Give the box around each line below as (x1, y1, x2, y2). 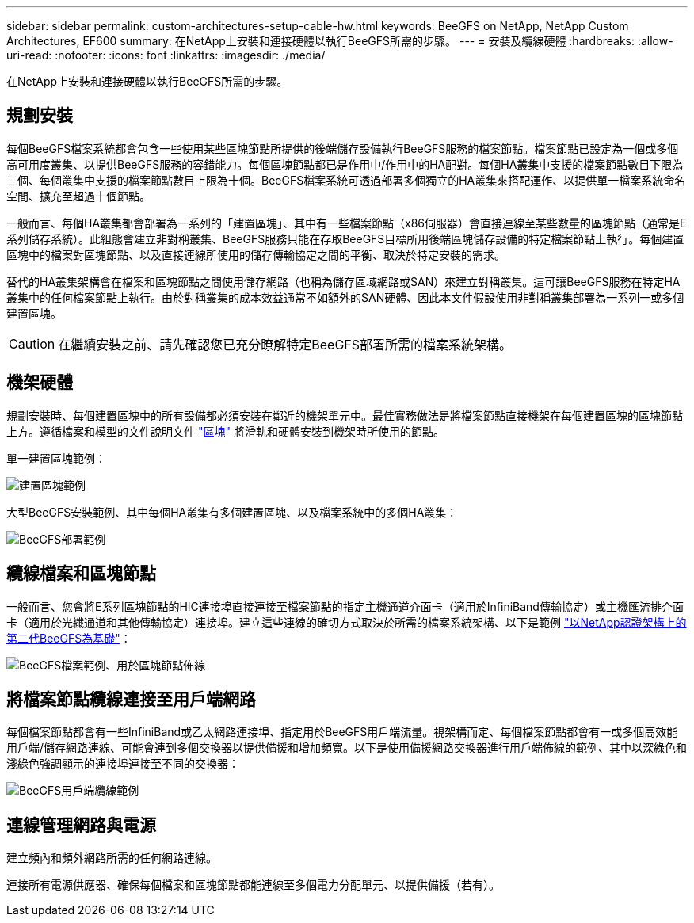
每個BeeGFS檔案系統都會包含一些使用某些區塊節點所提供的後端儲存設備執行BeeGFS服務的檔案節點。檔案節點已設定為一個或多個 (6, 141, 679, 155)
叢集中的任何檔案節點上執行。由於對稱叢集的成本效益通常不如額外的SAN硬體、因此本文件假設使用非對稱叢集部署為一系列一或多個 (6, 290, 684, 304)
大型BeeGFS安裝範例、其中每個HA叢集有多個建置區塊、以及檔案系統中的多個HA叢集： (6, 505, 458, 519)
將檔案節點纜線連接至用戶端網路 (6, 688, 256, 709)
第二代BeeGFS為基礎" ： (6, 631, 132, 645)
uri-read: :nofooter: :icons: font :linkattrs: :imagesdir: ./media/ (6, 48, 326, 62)
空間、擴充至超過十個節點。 (6, 189, 151, 203)
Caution (9, 335, 55, 352)
